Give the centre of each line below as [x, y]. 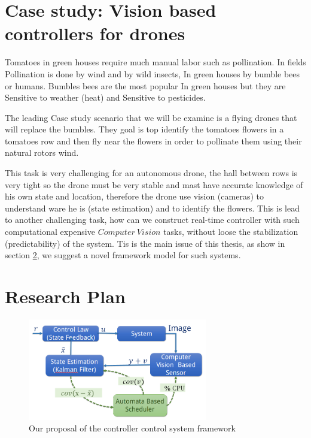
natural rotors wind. [42, 152]
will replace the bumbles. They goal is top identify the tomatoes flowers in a [144, 129]
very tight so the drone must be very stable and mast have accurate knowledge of [154, 184]
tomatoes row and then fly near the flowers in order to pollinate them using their [153, 141]
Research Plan [65, 296]
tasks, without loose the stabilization [231, 232]
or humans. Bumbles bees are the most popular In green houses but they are [145, 85]
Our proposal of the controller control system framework [132, 428]
